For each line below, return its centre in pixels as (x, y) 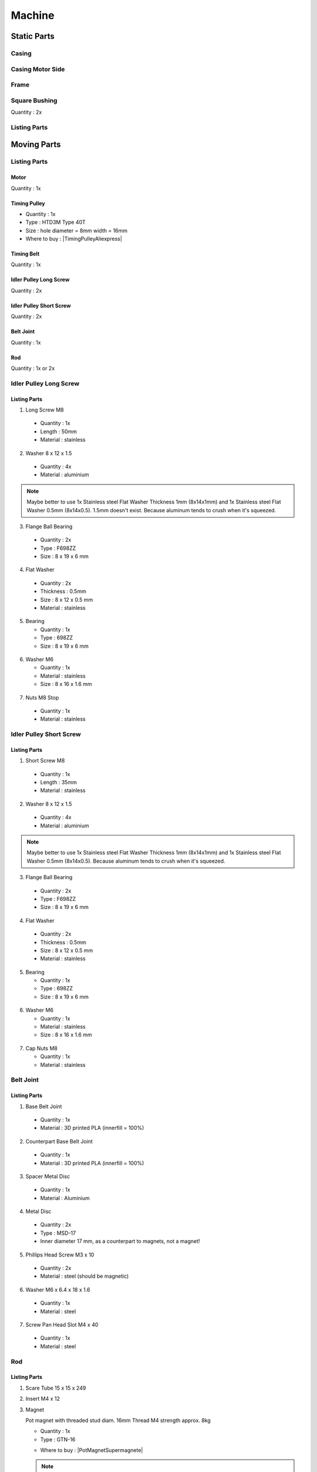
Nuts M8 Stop (42, 697)
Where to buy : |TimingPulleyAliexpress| (74, 239)
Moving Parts (36, 145)
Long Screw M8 (45, 410)
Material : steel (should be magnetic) (85, 1276)
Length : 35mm (59, 783)
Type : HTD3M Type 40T (56, 222)
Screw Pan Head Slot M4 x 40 (62, 1324)
